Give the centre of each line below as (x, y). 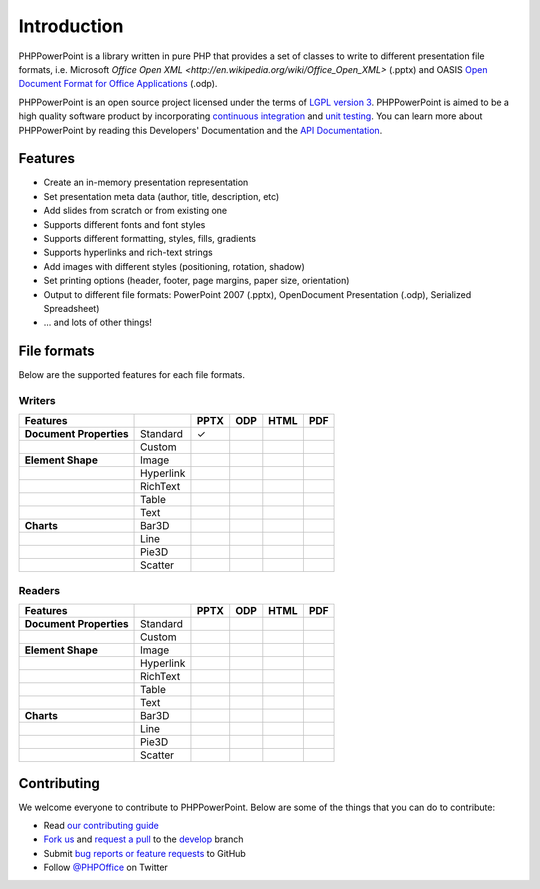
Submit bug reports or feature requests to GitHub (145, 853)
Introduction (71, 26)
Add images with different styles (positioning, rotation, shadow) (174, 266)
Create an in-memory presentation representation (146, 182)
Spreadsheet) (71, 308)
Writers (37, 400)
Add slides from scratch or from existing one (135, 211)
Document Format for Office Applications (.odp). (118, 84)
